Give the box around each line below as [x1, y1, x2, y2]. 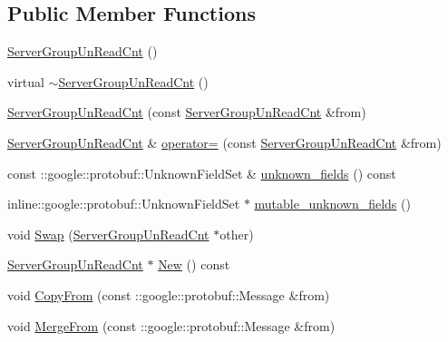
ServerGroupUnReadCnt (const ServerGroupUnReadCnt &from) [7, 103, 366, 122]
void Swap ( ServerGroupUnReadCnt [7, 224, 209, 243]
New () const [158, 255, 230, 274]
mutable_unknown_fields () [254, 194, 411, 213]
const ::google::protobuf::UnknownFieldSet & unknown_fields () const [7, 163, 396, 182]
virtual [7, 72, 44, 91]
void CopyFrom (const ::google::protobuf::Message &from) [7, 285, 330, 304]
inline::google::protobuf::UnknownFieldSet [7, 194, 240, 213]
